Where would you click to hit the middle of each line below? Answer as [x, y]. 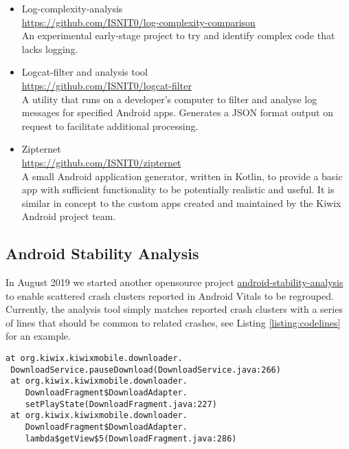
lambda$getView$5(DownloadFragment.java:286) [131, 438]
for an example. [38, 336]
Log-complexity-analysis [72, 8]
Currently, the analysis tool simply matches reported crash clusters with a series [174, 309]
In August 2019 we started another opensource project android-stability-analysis [174, 282]
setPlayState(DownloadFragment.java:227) [121, 404]
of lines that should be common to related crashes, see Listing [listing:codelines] [173, 322]
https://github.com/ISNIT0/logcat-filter [106, 85]
